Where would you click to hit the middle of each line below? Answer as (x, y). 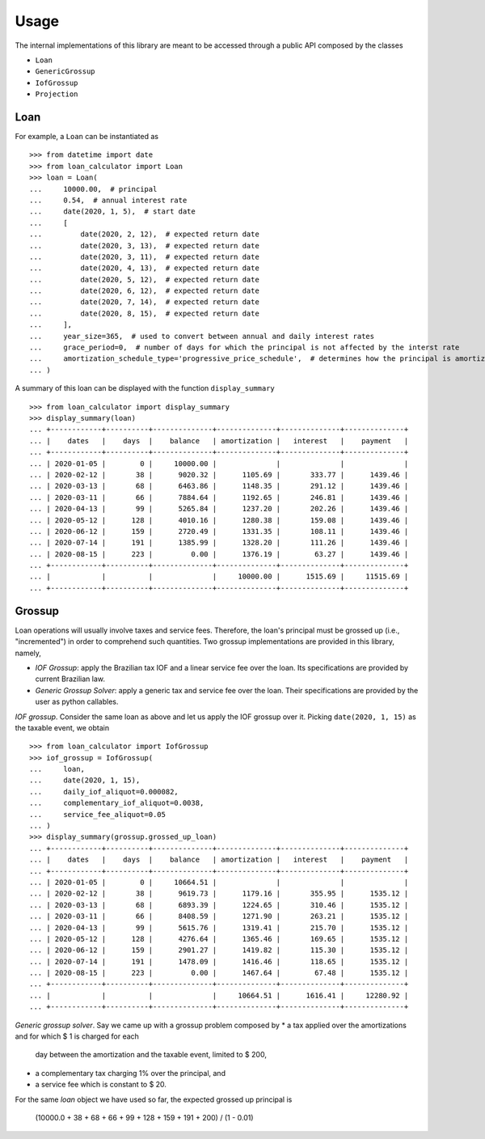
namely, (28, 653)
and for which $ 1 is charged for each (77, 1036)
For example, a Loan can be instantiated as (87, 137)
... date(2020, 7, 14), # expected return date (145, 302)
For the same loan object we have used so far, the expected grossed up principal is (154, 1099)
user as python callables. (77, 702)
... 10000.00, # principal (93, 189)
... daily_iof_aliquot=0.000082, (104, 792)
